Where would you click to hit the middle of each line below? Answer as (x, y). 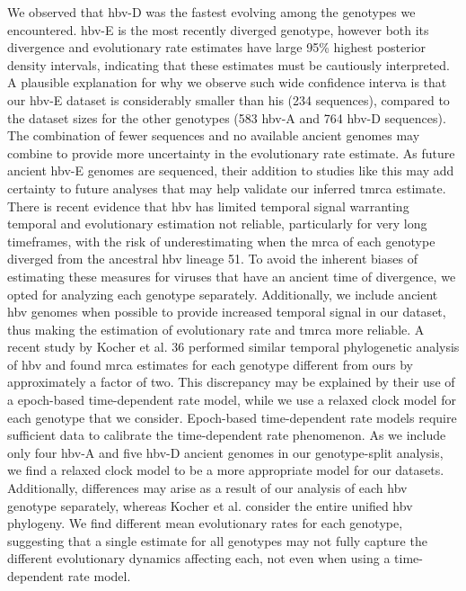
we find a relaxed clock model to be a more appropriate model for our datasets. (226, 470)
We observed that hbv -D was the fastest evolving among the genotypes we (211, 12)
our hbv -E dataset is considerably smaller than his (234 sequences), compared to (229, 99)
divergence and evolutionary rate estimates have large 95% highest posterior (217, 47)
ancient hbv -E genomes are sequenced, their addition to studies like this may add (231, 170)
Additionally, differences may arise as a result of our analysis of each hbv (207, 488)
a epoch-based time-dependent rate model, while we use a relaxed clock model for (232, 400)
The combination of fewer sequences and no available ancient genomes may (214, 135)
